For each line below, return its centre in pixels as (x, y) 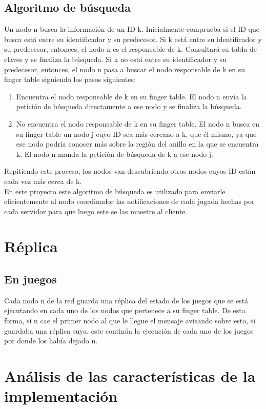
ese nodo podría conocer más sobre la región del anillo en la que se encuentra (137, 144)
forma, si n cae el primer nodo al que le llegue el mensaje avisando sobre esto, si (130, 321)
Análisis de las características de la (130, 376)
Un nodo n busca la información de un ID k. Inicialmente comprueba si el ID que (132, 29)
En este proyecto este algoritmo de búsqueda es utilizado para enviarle (115, 191)
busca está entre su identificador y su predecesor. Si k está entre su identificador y (133, 39)
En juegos (30, 279)
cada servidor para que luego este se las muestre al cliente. (96, 211)
